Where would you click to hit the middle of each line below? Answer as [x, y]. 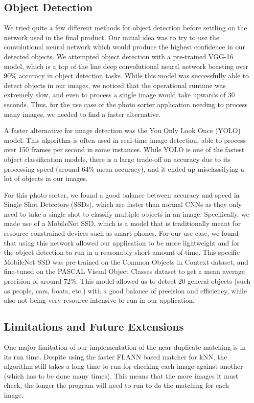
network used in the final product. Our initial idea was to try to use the [112, 37]
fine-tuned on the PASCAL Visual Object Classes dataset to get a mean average [124, 271]
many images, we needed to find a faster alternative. [82, 114]
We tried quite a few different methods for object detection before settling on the [126, 28]
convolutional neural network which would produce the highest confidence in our [125, 47]
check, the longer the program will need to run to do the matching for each [116, 385]
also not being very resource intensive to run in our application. [99, 300]
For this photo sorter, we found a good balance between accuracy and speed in [122, 194]
